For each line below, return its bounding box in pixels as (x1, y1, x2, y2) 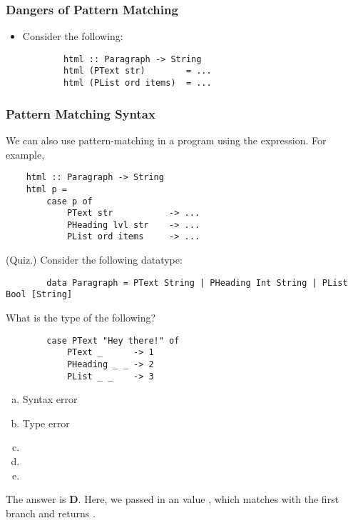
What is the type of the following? (6, 310, 156, 325)
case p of (46, 196, 93, 206)
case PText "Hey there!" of (46, 335, 180, 346)
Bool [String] (6, 289, 73, 300)
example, (6, 146, 45, 161)
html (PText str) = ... (63, 66, 212, 76)
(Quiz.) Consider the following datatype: (6, 252, 183, 267)
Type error (22, 415, 70, 430)
